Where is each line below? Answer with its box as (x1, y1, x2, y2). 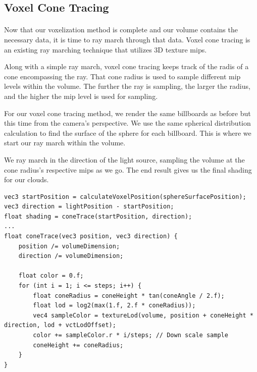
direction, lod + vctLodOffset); (4, 322, 116, 329)
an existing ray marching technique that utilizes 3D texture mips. (4, 44, 207, 55)
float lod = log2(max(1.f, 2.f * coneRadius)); (33, 302, 196, 309)
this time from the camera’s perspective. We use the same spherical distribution (4, 118, 251, 128)
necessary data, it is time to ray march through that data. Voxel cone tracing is (4, 34, 250, 44)
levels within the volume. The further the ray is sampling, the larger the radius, (4, 81, 250, 91)
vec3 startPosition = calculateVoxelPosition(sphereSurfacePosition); (4, 193, 246, 200)
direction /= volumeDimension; (18, 252, 124, 260)
